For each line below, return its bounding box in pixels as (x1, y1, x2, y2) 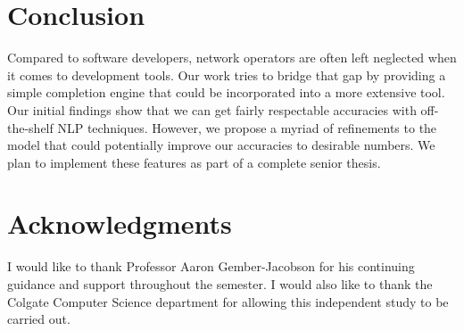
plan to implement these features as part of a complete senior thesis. (7, 153, 381, 171)
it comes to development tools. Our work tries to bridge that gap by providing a (7, 65, 446, 84)
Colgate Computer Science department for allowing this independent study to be (7, 292, 449, 310)
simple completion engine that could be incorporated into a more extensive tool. (7, 83, 445, 102)
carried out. (7, 310, 70, 328)
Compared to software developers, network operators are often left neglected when (7, 48, 457, 67)
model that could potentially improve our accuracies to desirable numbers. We (7, 136, 435, 154)
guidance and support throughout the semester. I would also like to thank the (7, 275, 433, 293)
